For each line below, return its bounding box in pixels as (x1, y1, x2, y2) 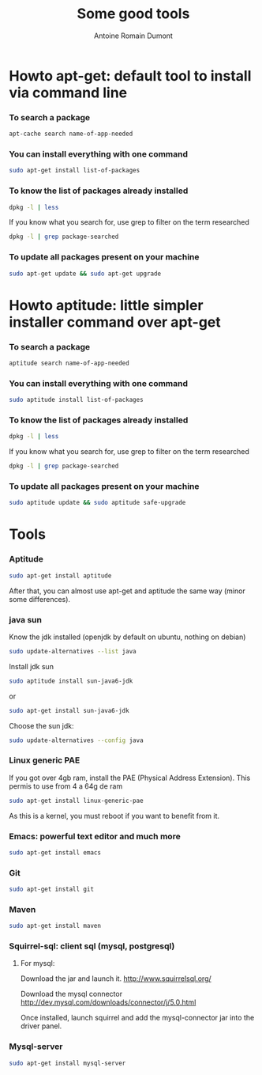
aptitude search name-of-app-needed (9, 359, 129, 367)
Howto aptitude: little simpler (9, 296, 204, 314)
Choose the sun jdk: (9, 721, 74, 730)
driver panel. (20, 1021, 62, 1031)
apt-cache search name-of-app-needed (9, 130, 133, 138)
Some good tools (77, 5, 190, 23)
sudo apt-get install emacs (9, 848, 102, 857)
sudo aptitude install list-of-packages (9, 396, 144, 404)
